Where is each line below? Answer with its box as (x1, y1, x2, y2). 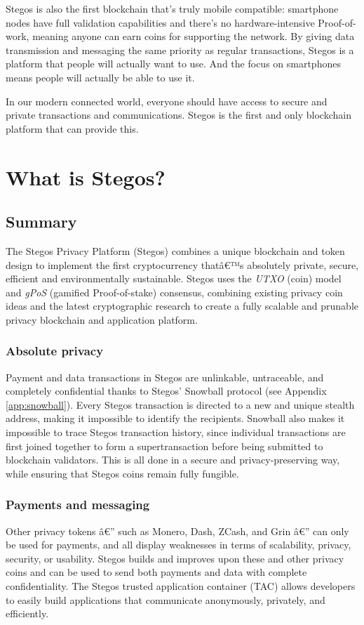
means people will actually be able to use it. (6, 70, 195, 84)
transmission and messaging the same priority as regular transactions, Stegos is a (6, 42, 354, 57)
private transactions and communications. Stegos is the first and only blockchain (6, 107, 351, 122)
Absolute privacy (6, 342, 104, 360)
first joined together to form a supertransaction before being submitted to (6, 438, 323, 453)
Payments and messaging (6, 496, 150, 513)
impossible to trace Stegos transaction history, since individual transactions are (6, 425, 346, 440)
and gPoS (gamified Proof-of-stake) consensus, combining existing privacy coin (6, 284, 343, 299)
